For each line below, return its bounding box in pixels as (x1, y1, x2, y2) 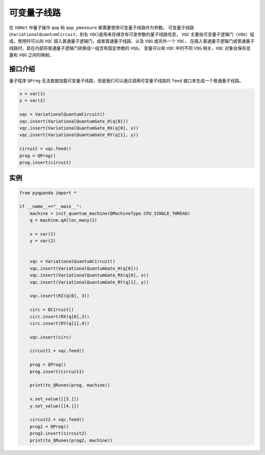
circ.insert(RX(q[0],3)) (29, 313, 90, 319)
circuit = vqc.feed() (19, 146, 72, 152)
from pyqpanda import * (19, 190, 77, 196)
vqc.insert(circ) (29, 334, 72, 340)
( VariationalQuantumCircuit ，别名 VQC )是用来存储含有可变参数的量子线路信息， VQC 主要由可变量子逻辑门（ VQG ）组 (9, 31, 255, 37)
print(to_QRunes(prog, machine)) (29, 382, 110, 388)
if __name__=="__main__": (19, 204, 82, 209)
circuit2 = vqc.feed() (29, 417, 84, 423)
